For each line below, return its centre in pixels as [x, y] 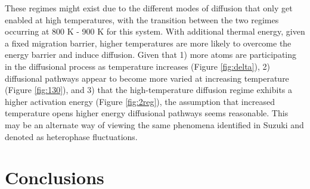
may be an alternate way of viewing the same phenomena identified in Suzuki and [154, 124]
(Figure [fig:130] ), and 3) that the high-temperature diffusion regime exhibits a [149, 90]
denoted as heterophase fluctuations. [71, 136]
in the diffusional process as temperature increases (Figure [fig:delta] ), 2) [137, 66]
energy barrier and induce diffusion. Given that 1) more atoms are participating [151, 55]
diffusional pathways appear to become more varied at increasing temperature [147, 78]
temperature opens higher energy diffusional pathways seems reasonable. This [147, 113]
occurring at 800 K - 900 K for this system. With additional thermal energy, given [155, 31]
